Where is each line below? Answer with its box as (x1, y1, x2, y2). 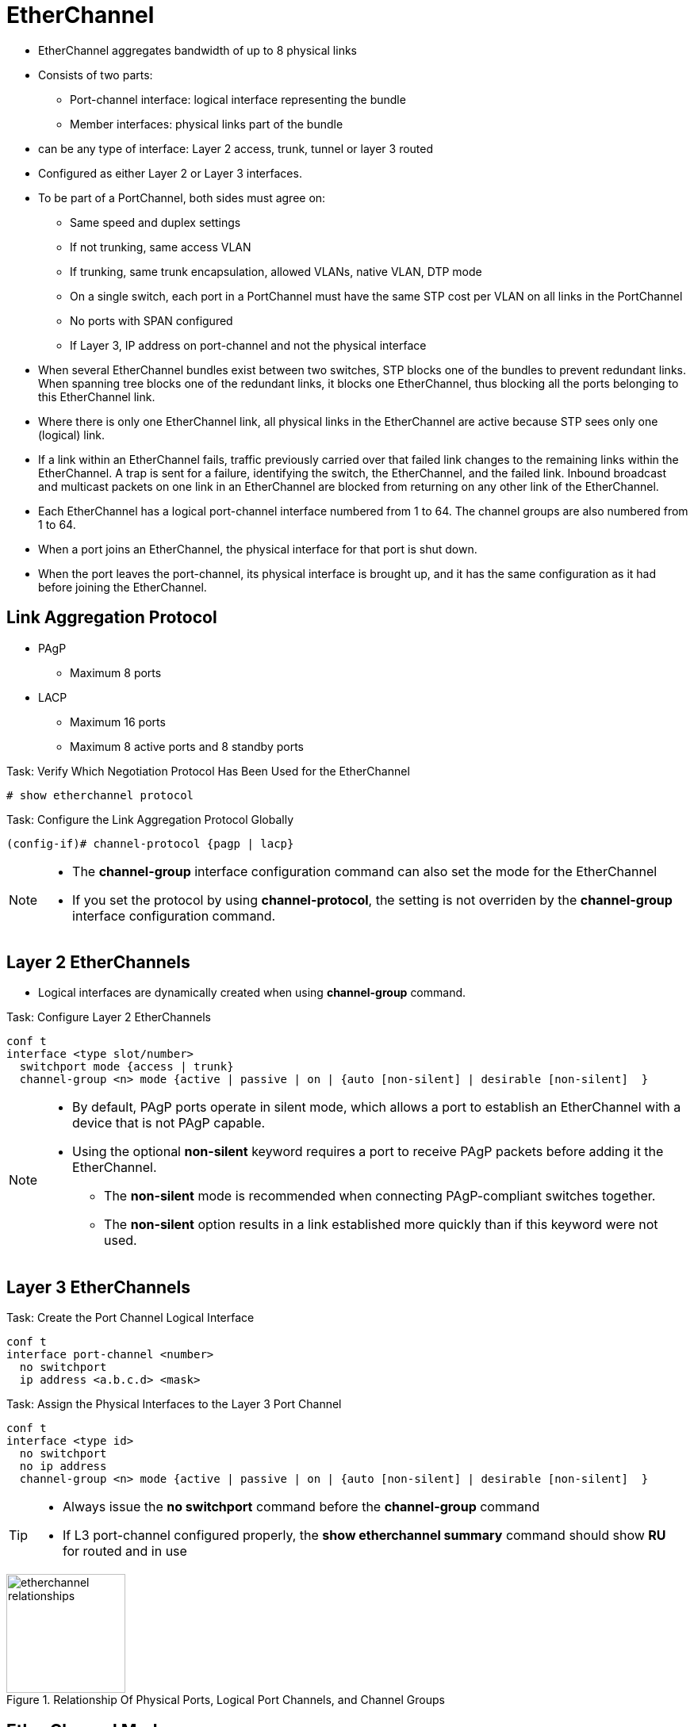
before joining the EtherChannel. (38, 580, 207, 594)
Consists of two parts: (38, 67, 153, 82)
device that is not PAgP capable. (72, 1115, 266, 1132)
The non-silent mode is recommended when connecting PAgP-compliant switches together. (104, 1188, 656, 1204)
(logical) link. (38, 427, 105, 442)
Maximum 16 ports (70, 714, 166, 729)
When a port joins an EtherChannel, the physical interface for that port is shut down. (38, 542, 477, 556)
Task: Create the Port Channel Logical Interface (6, 1311, 255, 1325)
